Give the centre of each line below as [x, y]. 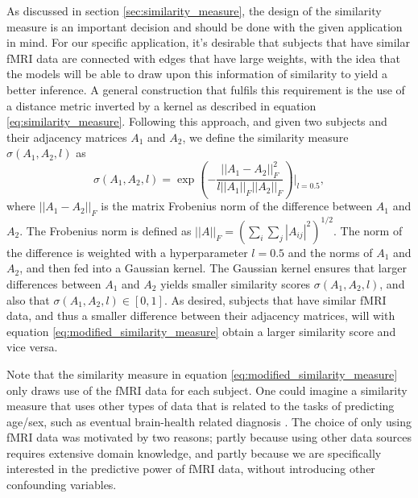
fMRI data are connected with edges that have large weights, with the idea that [203, 58]
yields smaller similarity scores [236, 283]
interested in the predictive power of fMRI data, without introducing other [191, 469]
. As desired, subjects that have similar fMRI [275, 299]
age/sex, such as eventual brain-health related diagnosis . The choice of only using [209, 421]
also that [28, 299]
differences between [54, 283]
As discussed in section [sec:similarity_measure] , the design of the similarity [194, 10]
